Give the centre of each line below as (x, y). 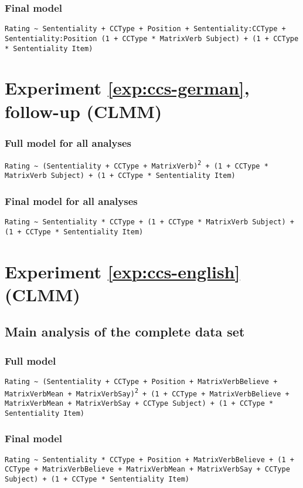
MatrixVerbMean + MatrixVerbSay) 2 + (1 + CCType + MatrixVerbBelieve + (147, 393)
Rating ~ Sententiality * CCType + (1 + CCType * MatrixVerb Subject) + (149, 222)
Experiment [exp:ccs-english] (122, 271)
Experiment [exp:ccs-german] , (127, 88)
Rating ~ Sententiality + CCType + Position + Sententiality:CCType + (145, 29)
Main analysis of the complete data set (125, 331)
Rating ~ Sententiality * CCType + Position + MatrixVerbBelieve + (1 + (149, 460)
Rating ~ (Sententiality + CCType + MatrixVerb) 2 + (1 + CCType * (137, 165)
